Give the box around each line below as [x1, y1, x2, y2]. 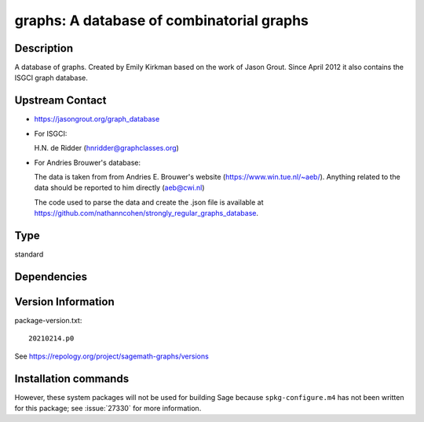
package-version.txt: [14, 315, 82, 325]
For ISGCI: [34, 129, 68, 138]
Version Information [14, 295, 115, 308]
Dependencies [14, 270, 88, 283]
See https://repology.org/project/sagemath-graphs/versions [14, 351, 210, 361]
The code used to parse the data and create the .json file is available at [34, 197, 264, 207]
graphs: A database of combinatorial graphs [14, 12, 309, 29]
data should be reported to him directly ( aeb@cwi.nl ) [34, 183, 205, 192]
